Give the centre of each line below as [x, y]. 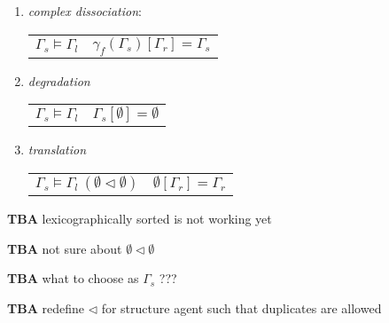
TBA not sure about [65, 248]
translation [57, 150]
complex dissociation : [85, 11]
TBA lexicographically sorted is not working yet [140, 218]
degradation [59, 80]
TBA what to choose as [73, 278]
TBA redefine [46, 307]
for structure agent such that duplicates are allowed [241, 307]
